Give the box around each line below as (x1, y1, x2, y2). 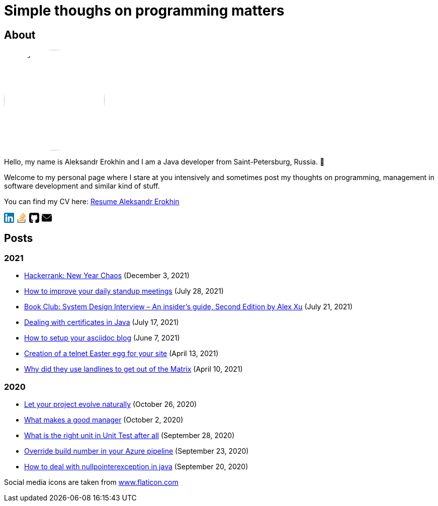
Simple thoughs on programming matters (4, 2, 285, 19)
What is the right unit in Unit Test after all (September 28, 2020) (24, 431, 235, 440)
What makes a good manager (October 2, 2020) (24, 415, 184, 425)
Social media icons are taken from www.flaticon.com (4, 478, 179, 487)
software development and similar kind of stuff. (4, 182, 160, 191)
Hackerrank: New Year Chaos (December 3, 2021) (24, 271, 190, 280)
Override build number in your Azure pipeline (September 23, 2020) (24, 447, 249, 456)
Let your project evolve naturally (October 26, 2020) (24, 400, 197, 409)
